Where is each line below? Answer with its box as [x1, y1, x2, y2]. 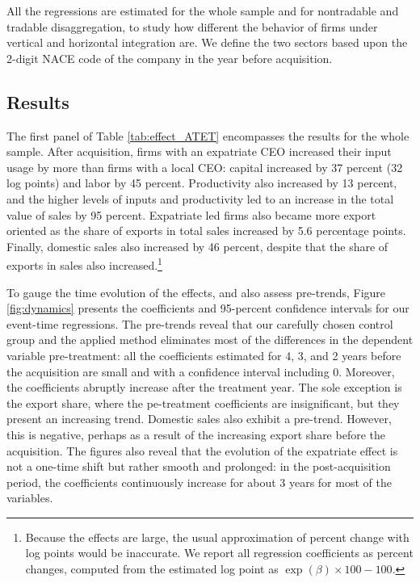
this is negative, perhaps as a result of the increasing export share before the [6, 426, 385, 442]
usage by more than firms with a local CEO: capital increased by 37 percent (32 [6, 158, 403, 175]
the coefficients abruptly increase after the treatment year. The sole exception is [6, 379, 402, 396]
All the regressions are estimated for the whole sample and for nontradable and [6, 2, 399, 19]
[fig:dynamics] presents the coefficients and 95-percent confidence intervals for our [6, 300, 409, 317]
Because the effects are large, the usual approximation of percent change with [25, 528, 409, 545]
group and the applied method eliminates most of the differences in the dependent [6, 331, 414, 348]
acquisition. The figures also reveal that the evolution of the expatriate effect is [6, 442, 398, 459]
